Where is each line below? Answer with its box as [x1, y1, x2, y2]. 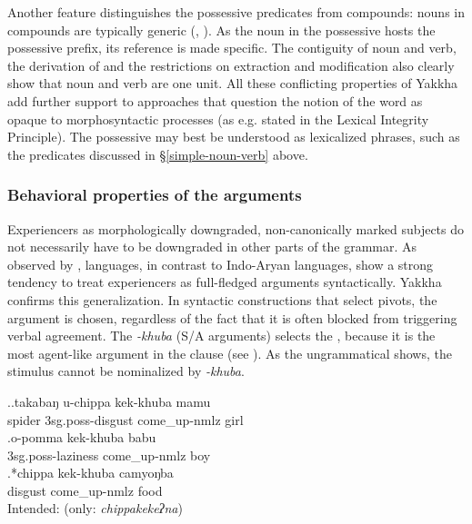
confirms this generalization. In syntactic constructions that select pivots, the [7, 290, 437, 309]
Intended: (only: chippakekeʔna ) [7, 499, 183, 518]
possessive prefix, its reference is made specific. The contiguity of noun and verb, [7, 38, 457, 57]
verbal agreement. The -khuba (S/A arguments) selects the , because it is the [7, 326, 436, 345]
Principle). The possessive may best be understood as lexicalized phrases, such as [7, 127, 460, 146]
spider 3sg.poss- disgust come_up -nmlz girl [7, 410, 244, 429]
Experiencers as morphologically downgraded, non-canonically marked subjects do [7, 219, 465, 238]
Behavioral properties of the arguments [7, 183, 302, 206]
